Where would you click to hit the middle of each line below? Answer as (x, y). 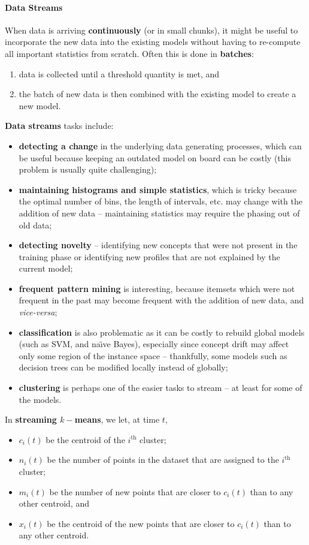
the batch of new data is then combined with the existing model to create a (157, 94)
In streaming (31, 419)
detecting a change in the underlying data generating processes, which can (160, 145)
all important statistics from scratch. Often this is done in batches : (129, 53)
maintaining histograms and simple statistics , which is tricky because (158, 189)
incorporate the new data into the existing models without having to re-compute (153, 42)
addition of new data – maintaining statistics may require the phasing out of (159, 213)
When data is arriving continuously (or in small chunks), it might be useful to (152, 30)
